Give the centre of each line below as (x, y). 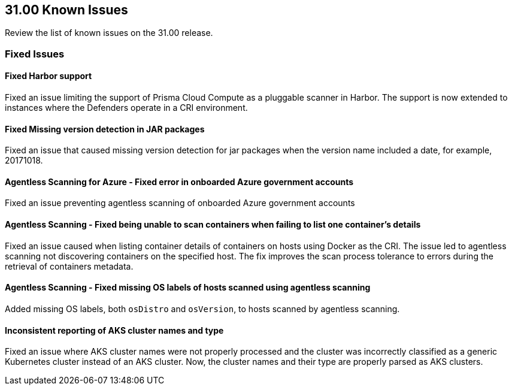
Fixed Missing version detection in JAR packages (105, 129)
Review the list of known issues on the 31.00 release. (109, 33)
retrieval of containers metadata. (69, 266)
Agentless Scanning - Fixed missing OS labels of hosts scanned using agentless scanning (188, 288)
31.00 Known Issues (66, 10)
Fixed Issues (35, 54)
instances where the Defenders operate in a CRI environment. (126, 108)
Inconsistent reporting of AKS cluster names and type (114, 330)
